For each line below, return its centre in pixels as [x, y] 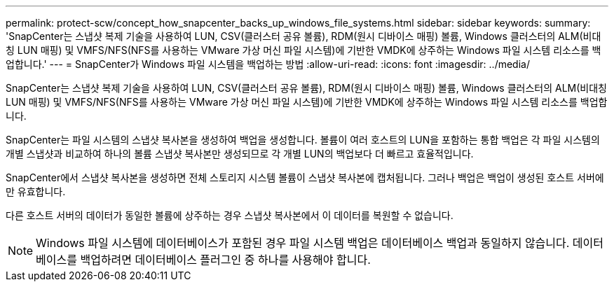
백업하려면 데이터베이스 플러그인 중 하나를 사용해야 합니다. [225, 260]
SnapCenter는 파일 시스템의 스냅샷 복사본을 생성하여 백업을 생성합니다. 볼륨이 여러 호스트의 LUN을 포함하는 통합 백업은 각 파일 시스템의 [303, 140]
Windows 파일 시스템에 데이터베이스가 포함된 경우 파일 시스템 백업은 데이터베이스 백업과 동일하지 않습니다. [303, 243]
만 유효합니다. [36, 191]
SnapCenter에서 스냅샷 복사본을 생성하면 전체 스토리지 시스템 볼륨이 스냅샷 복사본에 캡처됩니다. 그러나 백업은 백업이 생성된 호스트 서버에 [305, 177]
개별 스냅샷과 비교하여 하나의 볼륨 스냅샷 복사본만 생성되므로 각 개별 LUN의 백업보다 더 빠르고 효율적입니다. [240, 154]
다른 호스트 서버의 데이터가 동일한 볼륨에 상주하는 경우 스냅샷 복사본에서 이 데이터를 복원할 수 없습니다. [230, 215]
